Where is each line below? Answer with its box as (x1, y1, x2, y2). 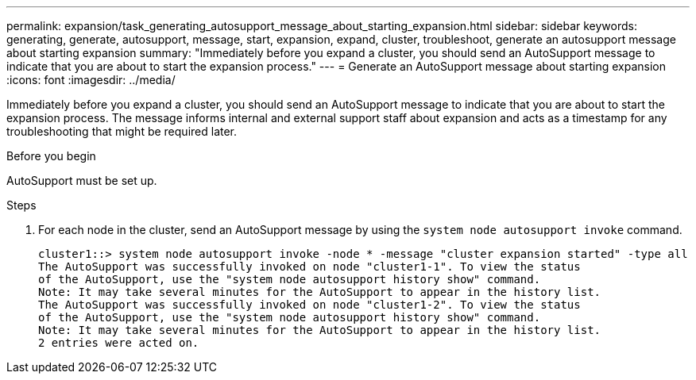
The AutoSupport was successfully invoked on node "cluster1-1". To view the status (38, 260, 581, 273)
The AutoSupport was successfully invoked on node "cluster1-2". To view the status (38, 298, 581, 311)
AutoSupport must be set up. (6, 174, 157, 187)
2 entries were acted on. (38, 336, 199, 349)
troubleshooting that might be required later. (6, 125, 238, 138)
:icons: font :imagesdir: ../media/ (6, 73, 176, 86)
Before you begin (6, 149, 96, 163)
